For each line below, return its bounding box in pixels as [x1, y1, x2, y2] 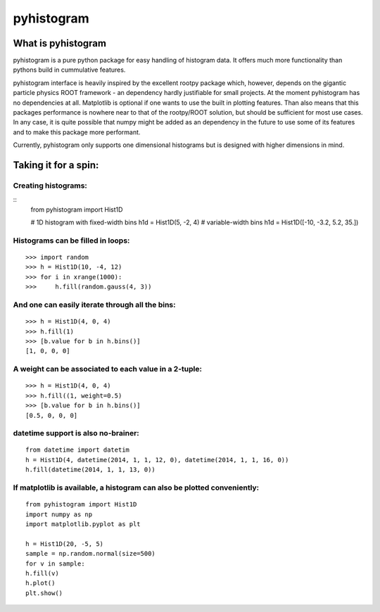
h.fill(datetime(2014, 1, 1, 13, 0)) [25, 466, 156, 474]
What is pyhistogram [13, 37, 107, 49]
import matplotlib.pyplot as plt [25, 520, 141, 528]
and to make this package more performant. [13, 127, 141, 136]
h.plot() [25, 579, 56, 587]
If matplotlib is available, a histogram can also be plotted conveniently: [13, 483, 260, 492]
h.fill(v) [25, 569, 59, 577]
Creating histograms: [13, 180, 88, 190]
